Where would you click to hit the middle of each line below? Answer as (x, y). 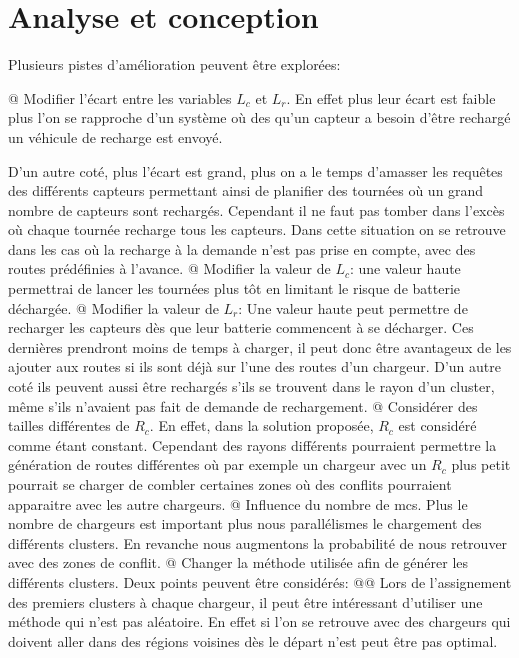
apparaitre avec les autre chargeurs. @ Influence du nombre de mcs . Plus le (238, 503)
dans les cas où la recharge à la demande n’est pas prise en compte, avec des (242, 248)
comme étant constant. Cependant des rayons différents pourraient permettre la (252, 444)
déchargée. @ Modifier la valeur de (113, 307)
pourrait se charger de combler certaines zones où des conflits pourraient (230, 484)
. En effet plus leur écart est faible (391, 97)
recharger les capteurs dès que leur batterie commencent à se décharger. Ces (241, 327)
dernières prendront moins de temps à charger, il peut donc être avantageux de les (260, 346)
